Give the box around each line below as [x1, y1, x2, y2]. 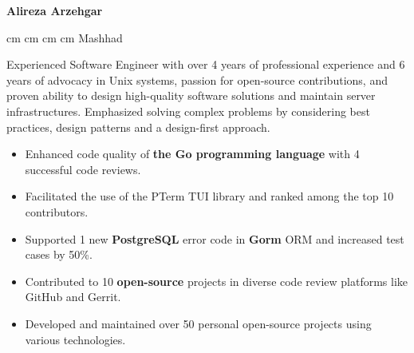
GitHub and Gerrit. [25, 288, 121, 305]
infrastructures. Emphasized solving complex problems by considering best [6, 102, 370, 119]
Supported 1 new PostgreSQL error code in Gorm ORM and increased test [25, 230, 404, 247]
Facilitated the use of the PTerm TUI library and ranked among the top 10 [25, 188, 394, 204]
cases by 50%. [25, 246, 93, 263]
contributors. [25, 203, 89, 220]
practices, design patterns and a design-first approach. [6, 118, 270, 135]
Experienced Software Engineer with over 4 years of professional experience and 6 [6, 56, 405, 73]
